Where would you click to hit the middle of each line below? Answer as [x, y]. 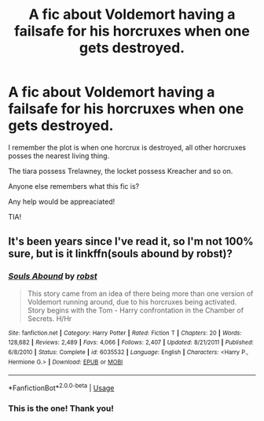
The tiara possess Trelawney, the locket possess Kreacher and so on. [121, 171]
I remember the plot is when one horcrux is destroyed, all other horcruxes [127, 147]
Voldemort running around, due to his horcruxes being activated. [132, 301]
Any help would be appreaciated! [62, 201]
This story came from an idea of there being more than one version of [140, 294]
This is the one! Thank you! [61, 408]
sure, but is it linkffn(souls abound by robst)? [121, 254]
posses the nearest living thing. [59, 156]
